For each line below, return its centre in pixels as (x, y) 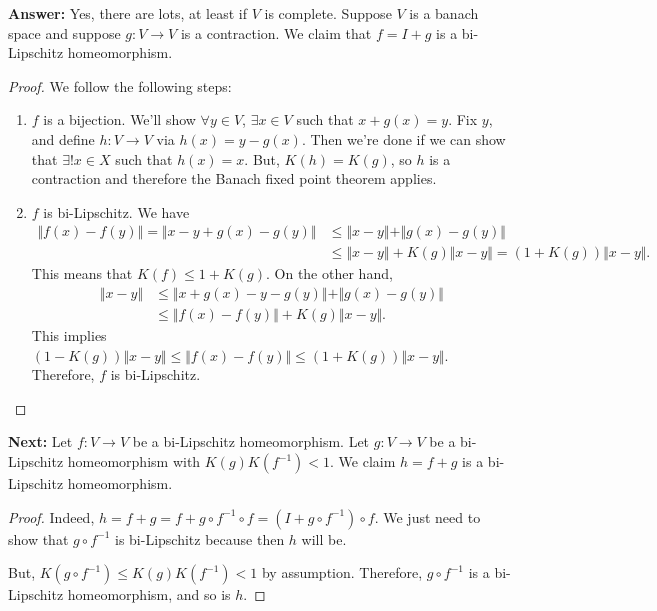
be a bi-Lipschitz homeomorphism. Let (251, 441)
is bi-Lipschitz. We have (116, 211)
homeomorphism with (134, 461)
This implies (69, 335)
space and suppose (64, 32)
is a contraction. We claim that (276, 32)
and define (63, 138)
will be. (324, 538)
